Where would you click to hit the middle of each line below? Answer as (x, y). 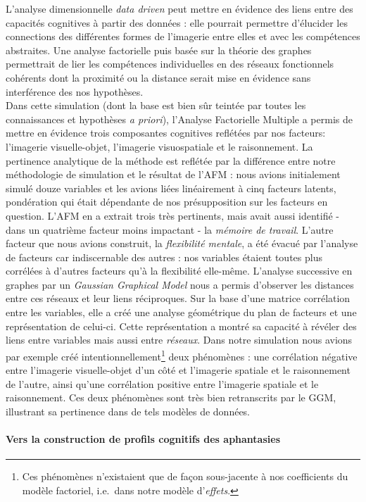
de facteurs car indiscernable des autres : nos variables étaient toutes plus (164, 257)
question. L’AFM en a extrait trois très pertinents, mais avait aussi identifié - (172, 215)
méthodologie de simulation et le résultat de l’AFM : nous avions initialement (173, 174)
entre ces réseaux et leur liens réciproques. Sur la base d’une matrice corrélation (178, 298)
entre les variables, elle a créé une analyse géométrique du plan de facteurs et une (181, 312)
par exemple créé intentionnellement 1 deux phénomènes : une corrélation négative (182, 355)
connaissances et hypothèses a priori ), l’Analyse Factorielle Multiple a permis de (179, 119)
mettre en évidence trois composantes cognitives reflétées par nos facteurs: (166, 133)
